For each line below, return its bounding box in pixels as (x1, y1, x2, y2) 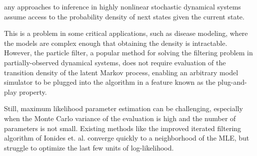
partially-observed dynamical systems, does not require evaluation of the (4, 57, 226, 67)
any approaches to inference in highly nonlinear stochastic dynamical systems (4, 1, 241, 11)
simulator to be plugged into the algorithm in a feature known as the (4, 77, 215, 87)
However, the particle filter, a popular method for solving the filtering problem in (4, 47, 253, 58)
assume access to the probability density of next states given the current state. (4, 11, 244, 21)
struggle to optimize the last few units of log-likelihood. (4, 142, 174, 153)
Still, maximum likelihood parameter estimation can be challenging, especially (4, 103, 243, 114)
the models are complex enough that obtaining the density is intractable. (4, 37, 227, 48)
